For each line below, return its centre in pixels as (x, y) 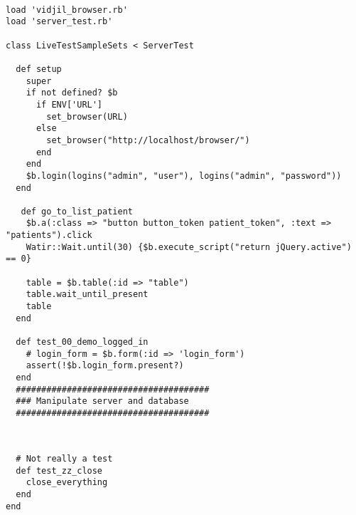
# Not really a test (64, 458)
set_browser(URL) (87, 116)
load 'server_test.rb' (59, 22)
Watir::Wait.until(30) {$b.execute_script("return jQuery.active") (189, 247)
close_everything (67, 483)
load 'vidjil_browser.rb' (67, 10)
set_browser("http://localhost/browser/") (148, 140)
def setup (39, 69)
